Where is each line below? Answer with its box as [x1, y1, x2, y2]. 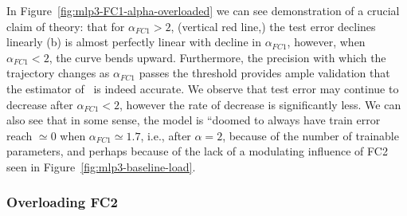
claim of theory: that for [6, 18, 125, 34]
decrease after [6, 96, 73, 112]
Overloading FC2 [6, 192, 118, 212]
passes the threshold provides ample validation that [139, 65, 390, 81]
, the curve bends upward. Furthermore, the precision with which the [49, 49, 386, 65]
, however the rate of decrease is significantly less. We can [119, 96, 401, 112]
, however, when [287, 33, 366, 50]
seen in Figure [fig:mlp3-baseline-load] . [6, 158, 196, 175]
